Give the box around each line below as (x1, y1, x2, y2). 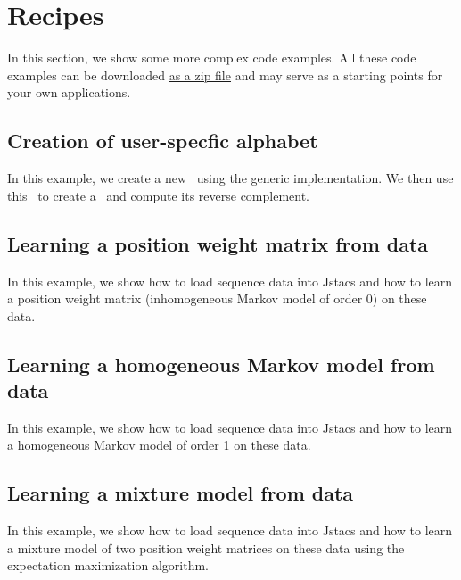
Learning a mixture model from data (7, 479, 354, 507)
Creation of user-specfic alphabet (7, 127, 318, 154)
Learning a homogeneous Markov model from (7, 350, 435, 377)
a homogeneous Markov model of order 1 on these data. (7, 435, 311, 454)
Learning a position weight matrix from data (7, 229, 429, 257)
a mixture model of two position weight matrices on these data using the (7, 538, 405, 557)
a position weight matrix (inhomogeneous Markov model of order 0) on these (7, 289, 427, 308)
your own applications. (7, 83, 131, 102)
